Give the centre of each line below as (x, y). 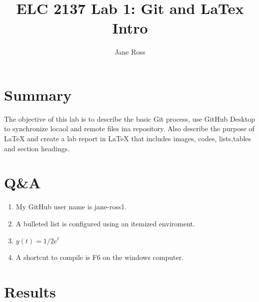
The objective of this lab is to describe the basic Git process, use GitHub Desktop (129, 118)
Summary (38, 94)
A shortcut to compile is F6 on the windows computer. (100, 257)
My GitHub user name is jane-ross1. (71, 207)
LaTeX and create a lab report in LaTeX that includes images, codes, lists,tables (128, 138)
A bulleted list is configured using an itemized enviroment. (105, 223)
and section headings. (37, 148)
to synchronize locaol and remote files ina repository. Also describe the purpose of (129, 128)
